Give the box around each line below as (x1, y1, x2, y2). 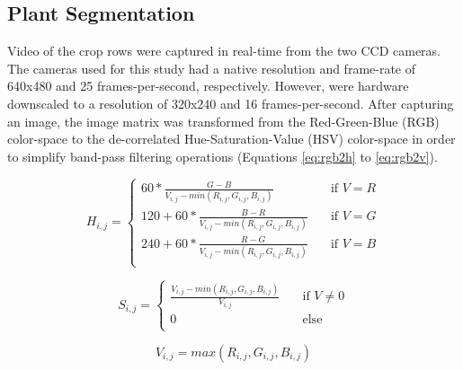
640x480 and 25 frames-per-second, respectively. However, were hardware (7, 76, 409, 95)
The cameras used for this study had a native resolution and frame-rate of (7, 58, 416, 77)
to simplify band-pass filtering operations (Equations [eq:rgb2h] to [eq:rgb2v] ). (7, 146, 438, 165)
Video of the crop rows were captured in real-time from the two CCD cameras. (7, 41, 441, 60)
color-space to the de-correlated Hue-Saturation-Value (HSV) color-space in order (7, 129, 456, 148)
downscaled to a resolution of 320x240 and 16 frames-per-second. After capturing (7, 93, 454, 112)
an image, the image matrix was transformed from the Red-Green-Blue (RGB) (7, 111, 440, 130)
